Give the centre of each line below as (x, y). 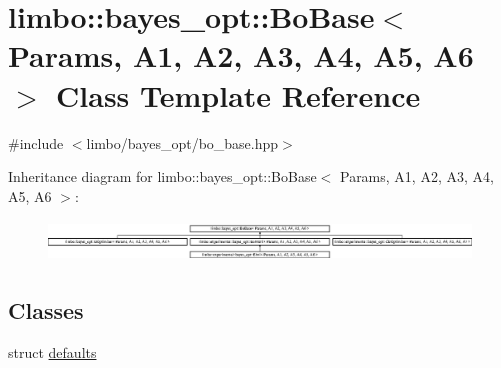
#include (36, 142)
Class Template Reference (238, 94)
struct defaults (52, 351)
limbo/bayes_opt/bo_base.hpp (182, 142)
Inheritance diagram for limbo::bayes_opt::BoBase (162, 176)
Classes (46, 310)
